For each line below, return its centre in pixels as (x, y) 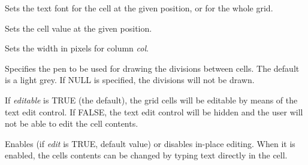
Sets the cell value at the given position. (78, 28)
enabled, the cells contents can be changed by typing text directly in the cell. (146, 155)
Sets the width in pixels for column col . (77, 48)
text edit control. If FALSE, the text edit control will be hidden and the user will (154, 111)
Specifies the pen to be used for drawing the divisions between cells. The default (152, 68)
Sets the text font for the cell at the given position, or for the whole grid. (139, 8)
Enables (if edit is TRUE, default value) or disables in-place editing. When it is (150, 143)
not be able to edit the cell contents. (72, 123)
